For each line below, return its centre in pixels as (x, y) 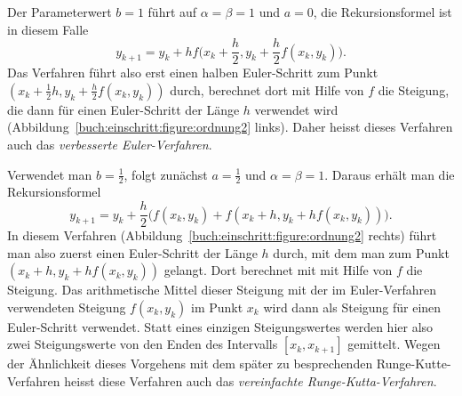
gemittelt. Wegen (394, 344)
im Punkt (217, 307)
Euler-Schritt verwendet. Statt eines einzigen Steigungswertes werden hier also (220, 326)
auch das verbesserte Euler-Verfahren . (110, 145)
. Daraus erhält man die (390, 174)
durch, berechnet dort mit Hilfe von (267, 89)
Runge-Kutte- (414, 364)
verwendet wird (296, 109)
